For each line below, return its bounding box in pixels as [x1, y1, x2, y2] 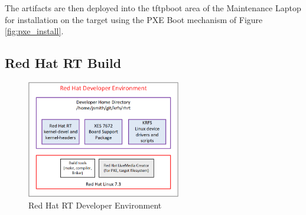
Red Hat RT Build [5, 54, 122, 72]
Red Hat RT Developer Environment [28, 198, 162, 211]
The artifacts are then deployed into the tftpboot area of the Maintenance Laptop [5, 2, 301, 14]
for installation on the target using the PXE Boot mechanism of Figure [5, 13, 263, 25]
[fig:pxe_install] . [5, 25, 64, 37]
